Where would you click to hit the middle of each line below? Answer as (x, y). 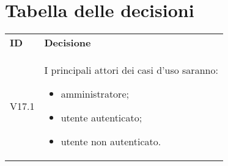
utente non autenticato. (111, 142)
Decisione (68, 43)
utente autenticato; (101, 118)
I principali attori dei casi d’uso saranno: (131, 70)
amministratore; (95, 94)
